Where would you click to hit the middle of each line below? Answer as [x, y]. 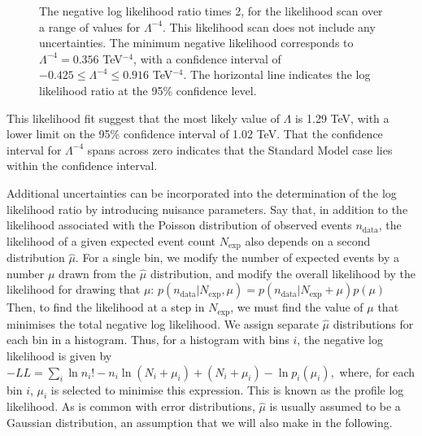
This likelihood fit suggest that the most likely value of [143, 118]
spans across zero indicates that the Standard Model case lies [240, 149]
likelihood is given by [59, 355]
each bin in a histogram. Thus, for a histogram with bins [148, 340]
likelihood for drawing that [74, 289]
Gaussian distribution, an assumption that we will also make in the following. [200, 422]
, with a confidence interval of [207, 58]
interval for [34, 149]
